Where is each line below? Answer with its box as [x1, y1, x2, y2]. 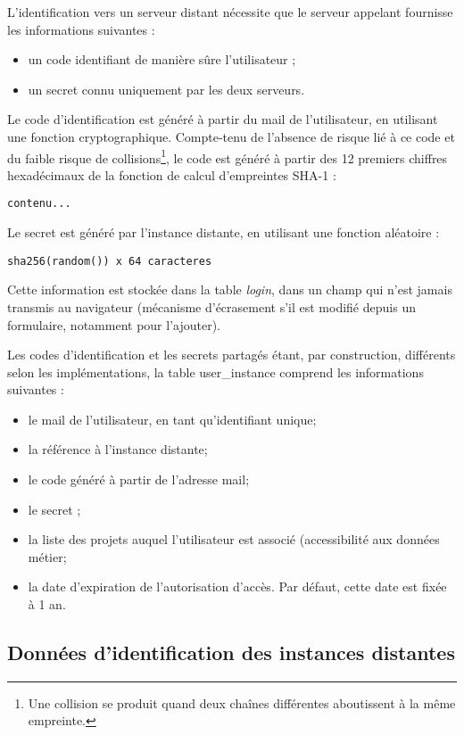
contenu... [7, 197, 71, 211]
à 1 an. [28, 595, 66, 614]
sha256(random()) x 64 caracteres [7, 254, 212, 268]
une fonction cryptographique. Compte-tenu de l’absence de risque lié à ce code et [7, 127, 455, 145]
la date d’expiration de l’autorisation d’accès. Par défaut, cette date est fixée [28, 577, 447, 596]
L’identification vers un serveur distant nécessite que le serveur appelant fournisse [7, 3, 453, 21]
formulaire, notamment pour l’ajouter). [7, 315, 220, 334]
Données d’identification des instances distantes [7, 639, 455, 666]
